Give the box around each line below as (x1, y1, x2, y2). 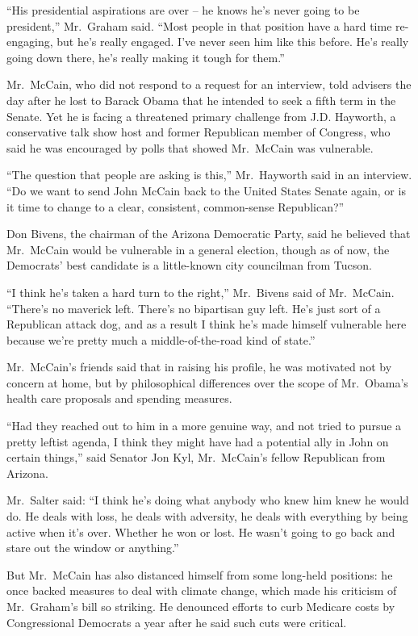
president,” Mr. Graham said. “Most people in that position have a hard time (6, 17, 392, 34)
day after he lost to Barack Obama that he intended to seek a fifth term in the (6, 91, 396, 108)
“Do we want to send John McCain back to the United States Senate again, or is (6, 182, 406, 199)
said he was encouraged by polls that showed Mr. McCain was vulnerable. (6, 139, 374, 156)
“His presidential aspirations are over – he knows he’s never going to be (6, 2, 360, 18)
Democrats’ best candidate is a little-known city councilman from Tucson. (6, 257, 372, 274)
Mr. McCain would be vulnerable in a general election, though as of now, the (6, 241, 390, 257)
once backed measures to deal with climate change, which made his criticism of (6, 582, 397, 599)
